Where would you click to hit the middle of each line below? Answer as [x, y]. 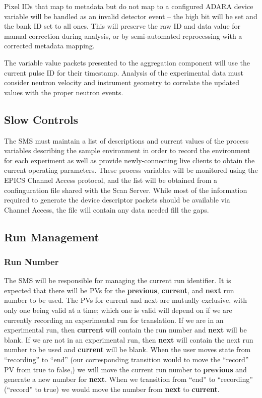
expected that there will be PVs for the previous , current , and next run [119, 290]
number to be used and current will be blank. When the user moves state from [127, 349]
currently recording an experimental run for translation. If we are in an [114, 320]
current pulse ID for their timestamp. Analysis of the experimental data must [124, 72]
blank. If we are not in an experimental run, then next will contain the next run [129, 339]
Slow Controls [41, 119]
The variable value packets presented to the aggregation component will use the [127, 62]
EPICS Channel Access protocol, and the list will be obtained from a [111, 180]
